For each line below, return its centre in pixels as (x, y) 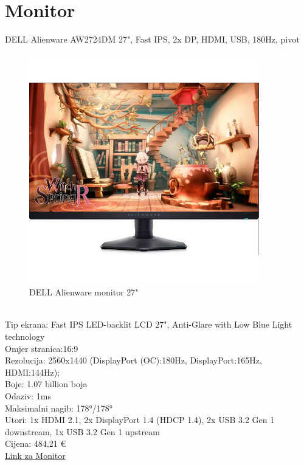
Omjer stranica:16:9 (42, 348)
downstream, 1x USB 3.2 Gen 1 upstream (82, 431)
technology (25, 336)
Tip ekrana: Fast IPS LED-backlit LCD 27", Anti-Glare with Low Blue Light (149, 324)
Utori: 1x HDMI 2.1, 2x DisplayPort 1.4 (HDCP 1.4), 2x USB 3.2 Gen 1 (140, 420)
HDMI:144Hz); (33, 372)
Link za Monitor (35, 455)
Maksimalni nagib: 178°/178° (59, 408)
